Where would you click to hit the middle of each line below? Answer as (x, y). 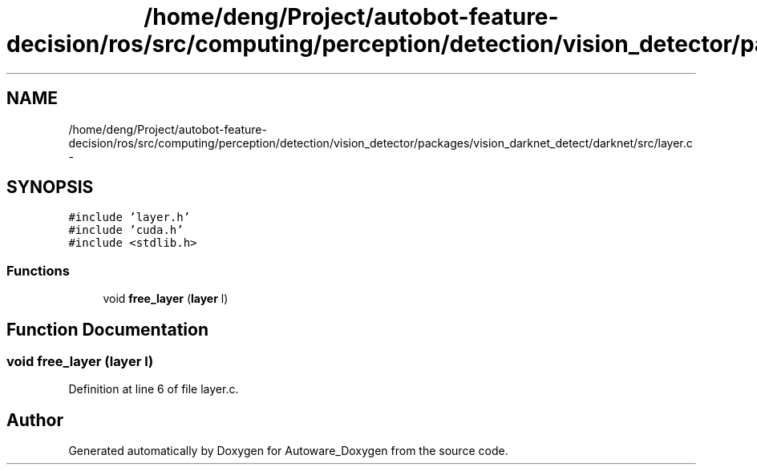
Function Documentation (107, 329)
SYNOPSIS (50, 187)
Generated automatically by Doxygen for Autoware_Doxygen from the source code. (288, 451)
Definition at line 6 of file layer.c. (154, 389)
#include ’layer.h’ (130, 217)
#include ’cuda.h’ (126, 230)
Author (35, 420)
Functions (38, 270)
